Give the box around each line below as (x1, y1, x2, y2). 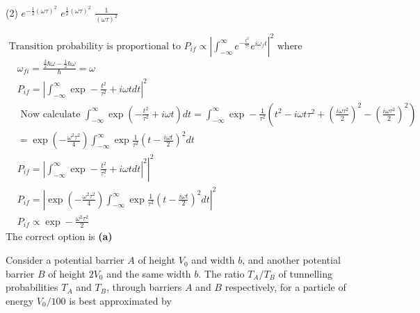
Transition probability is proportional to (8, 41, 181, 51)
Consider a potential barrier (6, 253, 124, 267)
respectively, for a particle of (225, 280, 346, 294)
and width (191, 253, 235, 267)
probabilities (6, 280, 58, 294)
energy (6, 293, 34, 307)
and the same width (106, 266, 191, 280)
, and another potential (242, 253, 341, 267)
